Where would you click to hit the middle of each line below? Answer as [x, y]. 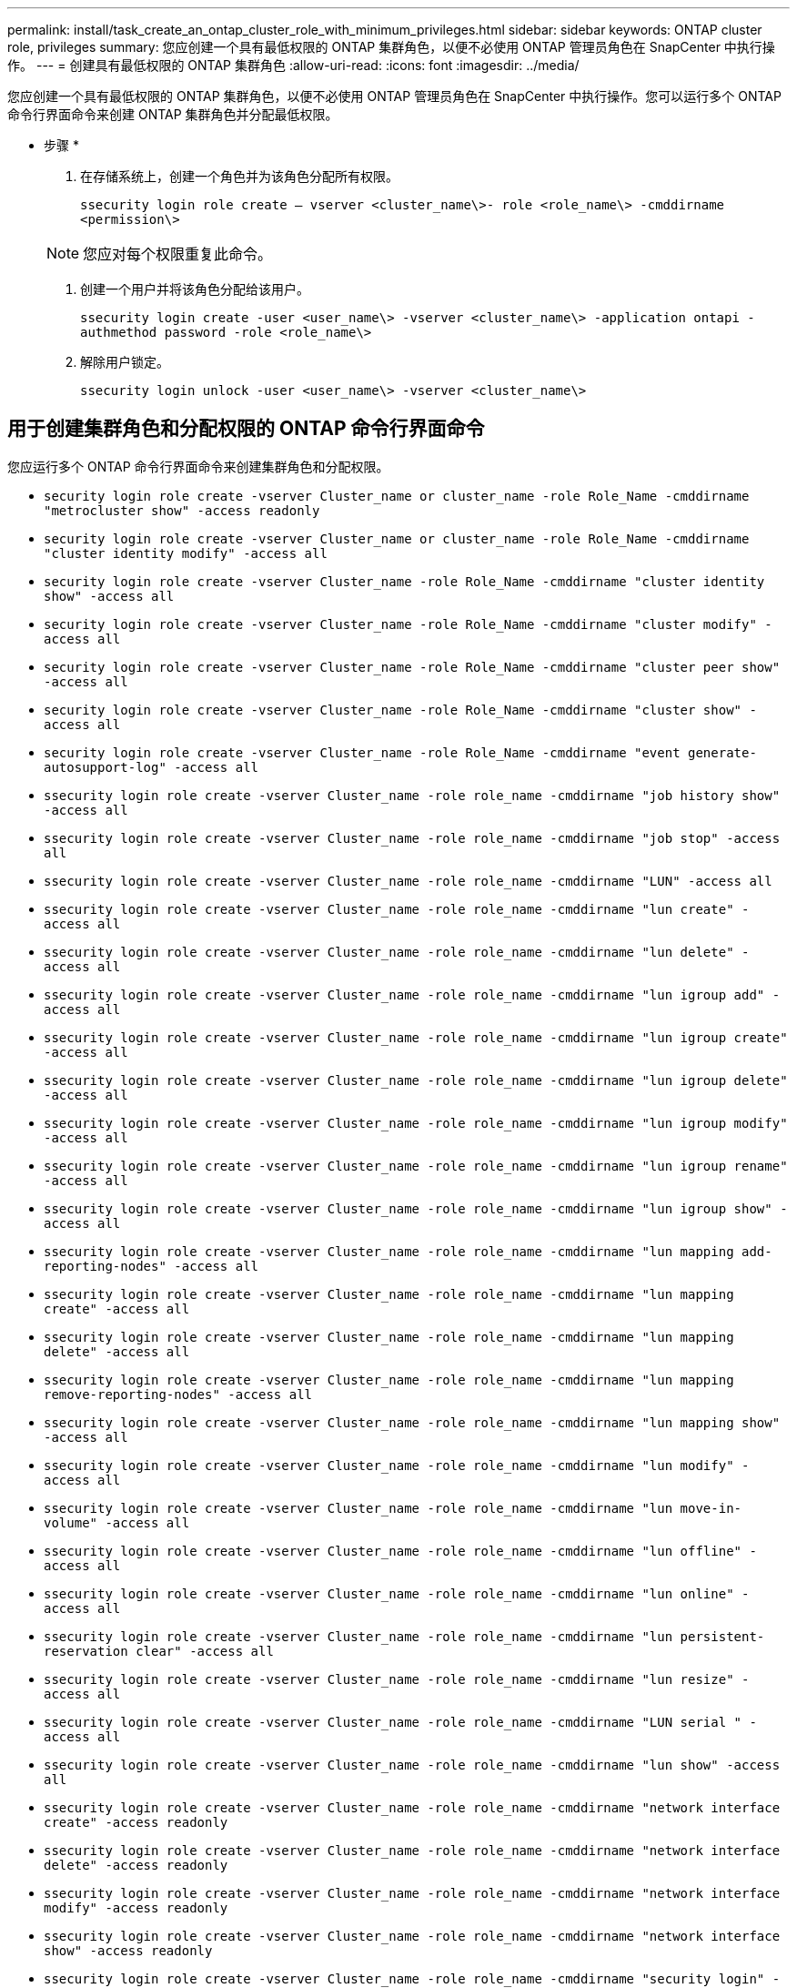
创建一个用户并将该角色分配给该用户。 [195, 289]
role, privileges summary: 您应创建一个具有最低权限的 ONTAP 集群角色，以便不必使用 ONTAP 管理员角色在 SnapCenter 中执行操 [391, 47]
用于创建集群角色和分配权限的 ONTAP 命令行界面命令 [246, 429]
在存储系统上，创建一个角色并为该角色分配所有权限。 [239, 176]
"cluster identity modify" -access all [186, 553]
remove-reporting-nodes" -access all [178, 1394]
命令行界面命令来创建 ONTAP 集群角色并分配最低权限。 [173, 114]
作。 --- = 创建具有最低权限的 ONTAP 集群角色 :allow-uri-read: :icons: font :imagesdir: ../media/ [293, 65]
